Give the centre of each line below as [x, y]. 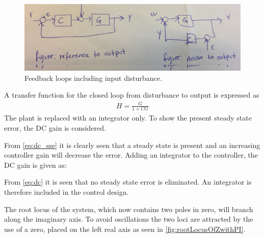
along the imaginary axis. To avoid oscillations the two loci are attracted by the [129, 219]
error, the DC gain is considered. [55, 128]
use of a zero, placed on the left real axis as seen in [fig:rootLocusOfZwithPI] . [125, 229]
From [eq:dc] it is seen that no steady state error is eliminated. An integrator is [128, 182]
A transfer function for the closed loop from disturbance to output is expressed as [132, 95]
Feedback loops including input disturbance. [93, 78]
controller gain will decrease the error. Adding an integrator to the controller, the [131, 155]
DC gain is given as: [35, 165]
